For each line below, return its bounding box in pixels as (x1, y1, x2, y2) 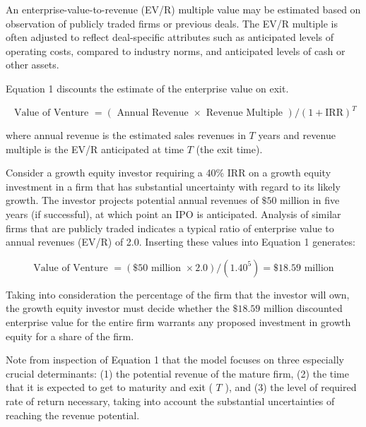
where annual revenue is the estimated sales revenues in (6, 128, 246, 143)
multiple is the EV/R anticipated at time (6, 141, 184, 156)
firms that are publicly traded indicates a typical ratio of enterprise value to (6, 220, 334, 235)
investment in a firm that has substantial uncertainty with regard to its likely (6, 179, 341, 193)
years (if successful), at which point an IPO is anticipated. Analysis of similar (6, 207, 341, 222)
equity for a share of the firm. (6, 328, 134, 343)
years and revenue (258, 128, 336, 143)
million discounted (264, 301, 343, 315)
